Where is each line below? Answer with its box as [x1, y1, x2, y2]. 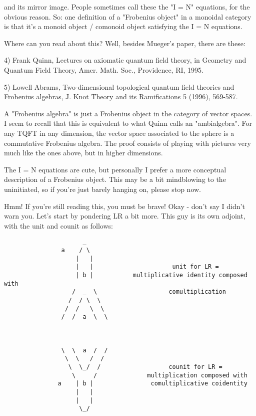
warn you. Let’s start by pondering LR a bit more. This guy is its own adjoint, [4, 211, 245, 221]
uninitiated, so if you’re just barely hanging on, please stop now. [4, 183, 201, 194]
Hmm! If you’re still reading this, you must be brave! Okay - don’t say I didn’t [4, 200, 245, 211]
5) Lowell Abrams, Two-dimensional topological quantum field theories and [4, 81, 234, 92]
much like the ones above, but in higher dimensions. [4, 147, 163, 158]
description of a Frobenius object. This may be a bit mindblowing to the [4, 174, 226, 184]
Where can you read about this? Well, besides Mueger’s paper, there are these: [4, 38, 245, 48]
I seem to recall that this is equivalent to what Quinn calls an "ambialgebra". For [4, 118, 252, 128]
